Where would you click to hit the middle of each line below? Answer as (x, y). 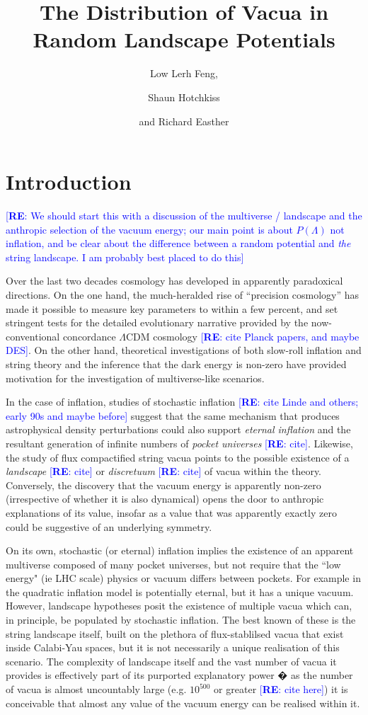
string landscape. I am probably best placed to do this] (125, 257)
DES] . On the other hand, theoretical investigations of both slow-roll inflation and (184, 350)
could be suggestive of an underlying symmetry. (109, 526)
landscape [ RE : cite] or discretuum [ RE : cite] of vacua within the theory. (164, 471)
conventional (33, 336)
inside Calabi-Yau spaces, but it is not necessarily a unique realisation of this (173, 647)
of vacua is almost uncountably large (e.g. (96, 689)
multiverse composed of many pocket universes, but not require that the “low (173, 564)
